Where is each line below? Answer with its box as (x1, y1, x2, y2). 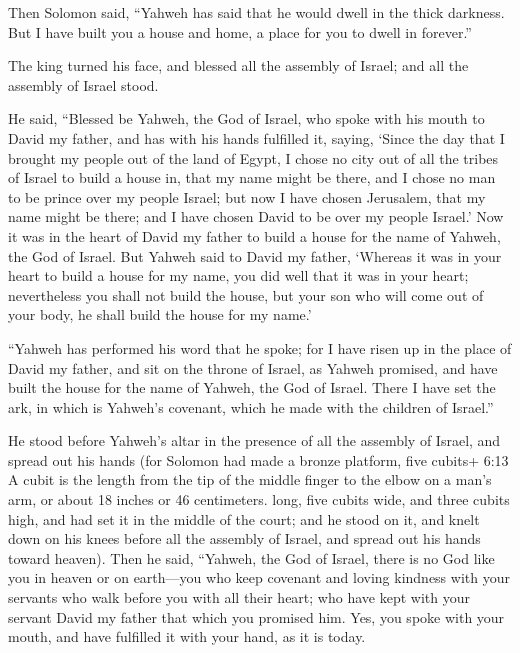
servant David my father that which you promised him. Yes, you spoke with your (8, 606, 505, 627)
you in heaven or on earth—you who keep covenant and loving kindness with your (8, 567, 510, 588)
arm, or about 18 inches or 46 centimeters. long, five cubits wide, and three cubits (8, 489, 510, 510)
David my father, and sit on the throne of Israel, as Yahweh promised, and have (8, 357, 498, 378)
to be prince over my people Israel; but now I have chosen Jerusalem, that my (8, 186, 486, 207)
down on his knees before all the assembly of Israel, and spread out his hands (8, 528, 481, 549)
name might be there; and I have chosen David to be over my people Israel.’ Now (8, 206, 504, 227)
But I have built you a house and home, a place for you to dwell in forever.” (8, 21, 472, 42)
